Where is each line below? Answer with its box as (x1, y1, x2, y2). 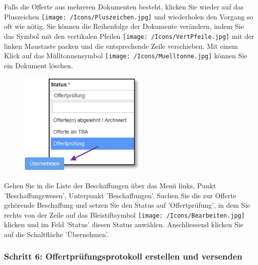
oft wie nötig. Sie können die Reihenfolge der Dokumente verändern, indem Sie (4, 21, 244, 31)
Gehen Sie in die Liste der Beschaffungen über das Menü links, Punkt (4, 180, 216, 190)
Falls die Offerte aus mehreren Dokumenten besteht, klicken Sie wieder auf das (4, 1, 244, 11)
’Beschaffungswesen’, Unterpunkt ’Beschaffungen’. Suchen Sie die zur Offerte (4, 190, 237, 200)
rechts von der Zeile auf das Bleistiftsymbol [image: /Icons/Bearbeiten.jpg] (4, 209, 245, 220)
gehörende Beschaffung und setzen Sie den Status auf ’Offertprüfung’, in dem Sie (4, 200, 251, 210)
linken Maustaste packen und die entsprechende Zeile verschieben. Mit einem (4, 40, 238, 51)
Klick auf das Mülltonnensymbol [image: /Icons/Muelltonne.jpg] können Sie (4, 50, 248, 61)
